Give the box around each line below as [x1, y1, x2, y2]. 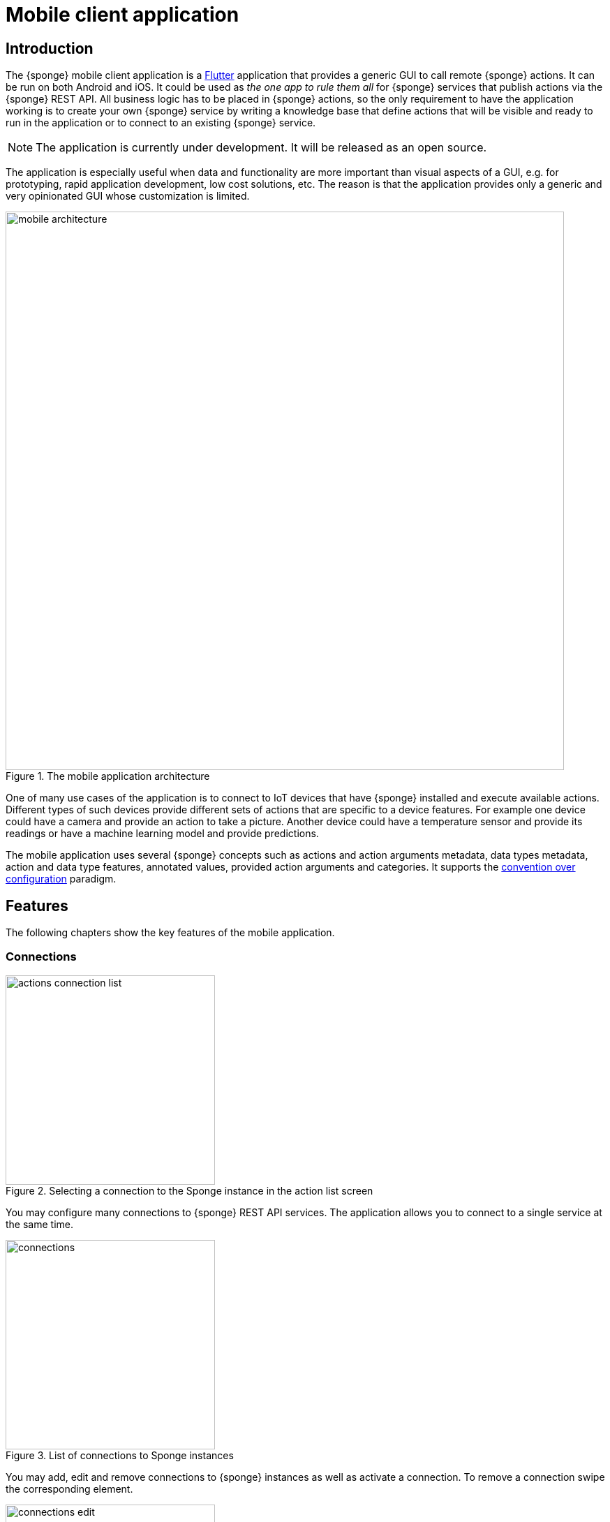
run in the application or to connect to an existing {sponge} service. [6, 117, 316, 129]
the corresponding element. [6, 1482, 133, 1495]
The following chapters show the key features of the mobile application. [6, 926, 335, 939]
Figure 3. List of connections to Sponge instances [6, 1449, 234, 1461]
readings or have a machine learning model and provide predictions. [6, 827, 319, 840]
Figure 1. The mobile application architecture [6, 770, 210, 783]
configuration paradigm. [6, 873, 117, 885]
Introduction [6, 39, 94, 57]
